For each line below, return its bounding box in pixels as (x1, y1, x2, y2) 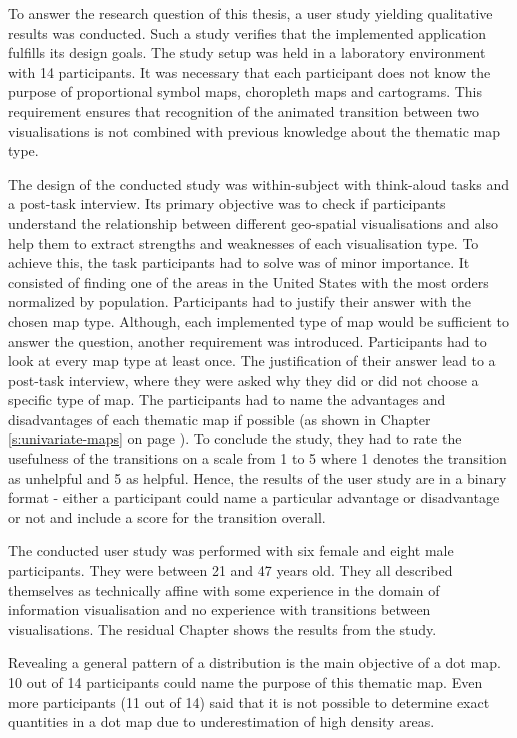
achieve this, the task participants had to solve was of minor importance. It (8, 252, 470, 273)
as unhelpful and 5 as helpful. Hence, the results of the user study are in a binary (8, 467, 507, 488)
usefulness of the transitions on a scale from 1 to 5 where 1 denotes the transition (8, 448, 507, 469)
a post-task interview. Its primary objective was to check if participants (8, 193, 446, 214)
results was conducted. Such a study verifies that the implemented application (8, 22, 487, 43)
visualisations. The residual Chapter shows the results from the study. (8, 618, 437, 639)
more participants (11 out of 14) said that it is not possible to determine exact (8, 691, 490, 712)
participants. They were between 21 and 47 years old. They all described (8, 560, 453, 581)
